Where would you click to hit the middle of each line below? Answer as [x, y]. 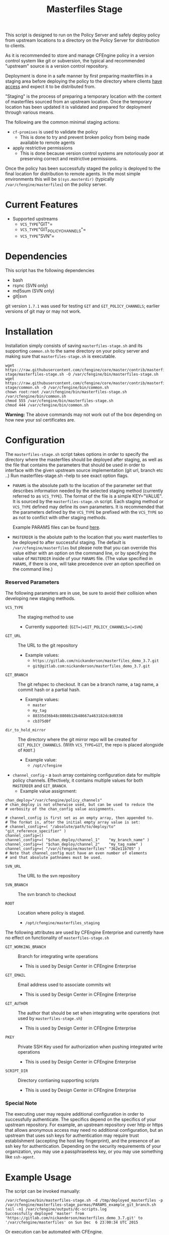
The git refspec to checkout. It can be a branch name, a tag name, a [88, 684]
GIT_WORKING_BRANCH [26, 947]
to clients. [15, 46]
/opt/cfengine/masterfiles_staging [62, 923]
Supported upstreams [35, 219]
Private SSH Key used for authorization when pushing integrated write [90, 1047]
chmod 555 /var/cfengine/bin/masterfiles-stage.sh [59, 401]
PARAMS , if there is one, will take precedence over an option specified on [87, 564]
